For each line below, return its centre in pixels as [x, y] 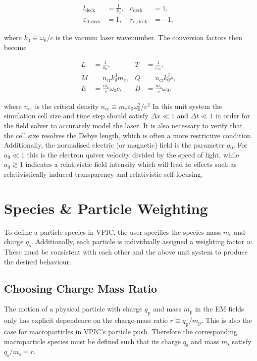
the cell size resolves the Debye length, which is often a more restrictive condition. [128, 135]
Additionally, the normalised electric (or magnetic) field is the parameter [114, 145]
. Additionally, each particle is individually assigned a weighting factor [138, 241]
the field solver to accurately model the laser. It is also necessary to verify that [124, 125]
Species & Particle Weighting [106, 208]
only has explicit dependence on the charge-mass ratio [86, 320]
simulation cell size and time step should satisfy [76, 116]
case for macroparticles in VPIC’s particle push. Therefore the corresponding [121, 332]
